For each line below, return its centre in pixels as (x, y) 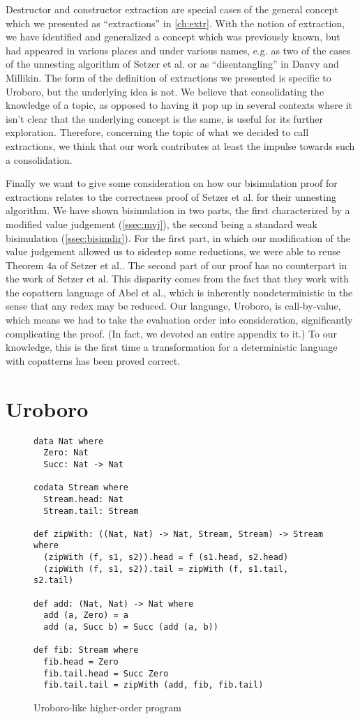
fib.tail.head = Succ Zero (106, 673)
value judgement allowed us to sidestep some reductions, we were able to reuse (173, 251)
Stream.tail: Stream (91, 511)
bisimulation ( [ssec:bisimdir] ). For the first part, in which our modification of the (178, 237)
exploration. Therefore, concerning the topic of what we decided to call (157, 132)
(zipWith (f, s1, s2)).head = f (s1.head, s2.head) (166, 558)
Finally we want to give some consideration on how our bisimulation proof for (172, 183)
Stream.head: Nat (83, 499)
